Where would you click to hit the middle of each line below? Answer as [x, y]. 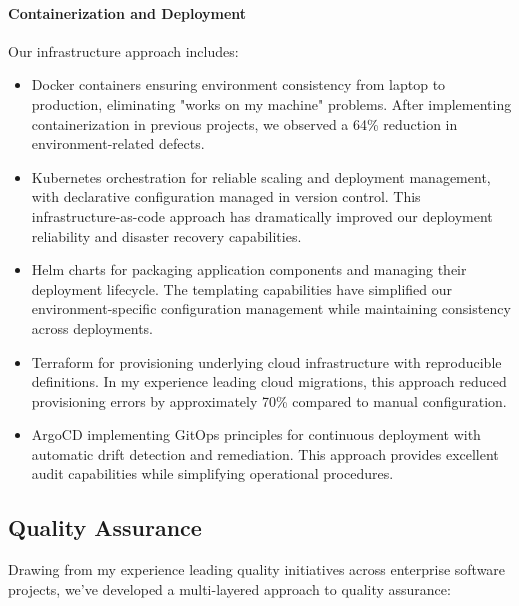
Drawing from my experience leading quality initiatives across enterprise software [257, 569]
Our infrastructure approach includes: [123, 50]
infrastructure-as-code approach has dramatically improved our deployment [262, 215]
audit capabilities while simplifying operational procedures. [212, 473]
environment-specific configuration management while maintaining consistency [271, 308]
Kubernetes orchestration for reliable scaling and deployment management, [261, 176]
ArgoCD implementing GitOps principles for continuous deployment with [256, 434]
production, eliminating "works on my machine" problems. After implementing [271, 103]
